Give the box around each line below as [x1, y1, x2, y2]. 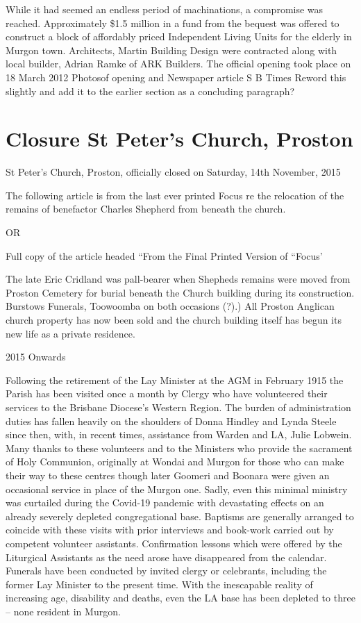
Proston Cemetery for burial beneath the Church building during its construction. [6, 285, 355, 299]
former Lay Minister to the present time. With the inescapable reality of [6, 576, 313, 591]
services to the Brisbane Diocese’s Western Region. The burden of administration [6, 400, 351, 414]
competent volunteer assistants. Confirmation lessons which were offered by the [6, 535, 342, 550]
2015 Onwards [6, 349, 66, 364]
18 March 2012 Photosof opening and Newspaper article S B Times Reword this [6, 69, 346, 84]
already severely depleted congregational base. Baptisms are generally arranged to [6, 508, 354, 523]
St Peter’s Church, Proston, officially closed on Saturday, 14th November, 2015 [6, 165, 341, 179]
